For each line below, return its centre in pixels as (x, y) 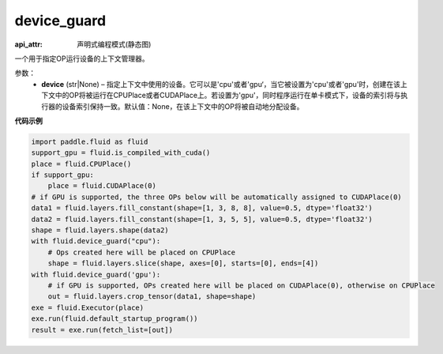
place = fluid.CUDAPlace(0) (102, 186)
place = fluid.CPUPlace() (81, 164)
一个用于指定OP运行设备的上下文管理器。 (82, 58)
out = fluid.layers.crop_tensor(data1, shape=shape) (152, 297)
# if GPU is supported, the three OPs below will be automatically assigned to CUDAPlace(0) (216, 197)
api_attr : (29, 44)
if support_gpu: (63, 175)
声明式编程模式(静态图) (114, 44)
